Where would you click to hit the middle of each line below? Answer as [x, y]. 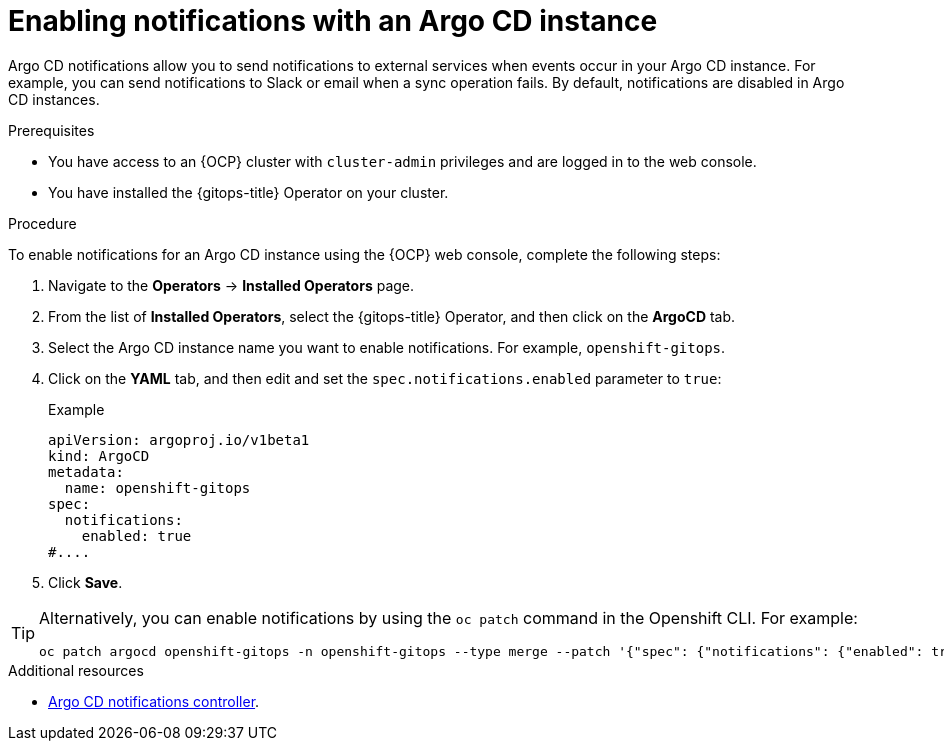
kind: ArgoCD [99, 455]
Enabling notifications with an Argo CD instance [333, 21]
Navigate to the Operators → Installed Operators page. [231, 285]
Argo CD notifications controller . [154, 701]
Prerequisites [51, 130]
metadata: [86, 471]
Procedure [42, 223]
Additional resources [76, 670]
